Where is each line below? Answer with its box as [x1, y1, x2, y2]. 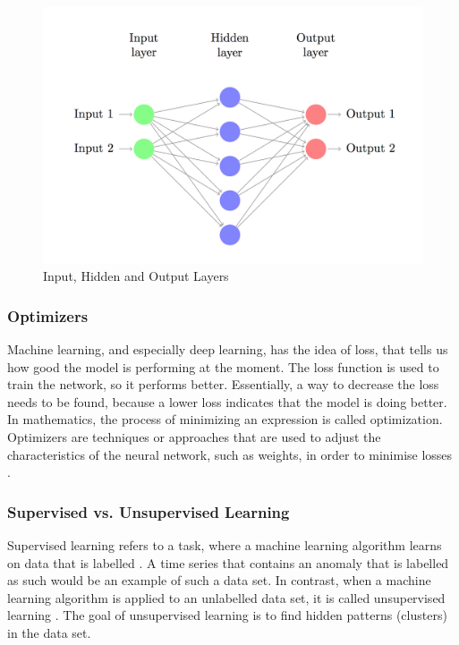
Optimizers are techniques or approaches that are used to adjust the [7, 427, 381, 446]
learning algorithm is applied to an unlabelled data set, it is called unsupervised [7, 588, 446, 607]
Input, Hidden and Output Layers [43, 267, 229, 285]
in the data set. [7, 623, 91, 641]
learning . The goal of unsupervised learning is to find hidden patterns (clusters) [7, 606, 447, 624]
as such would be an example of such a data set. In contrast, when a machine [7, 571, 431, 590]
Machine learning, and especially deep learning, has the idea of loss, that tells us [7, 339, 448, 358]
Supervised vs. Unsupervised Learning [7, 500, 290, 522]
